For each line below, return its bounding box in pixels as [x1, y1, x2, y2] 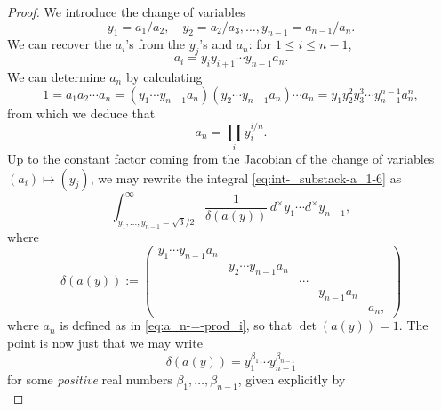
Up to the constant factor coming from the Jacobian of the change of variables [7, 149, 435, 167]
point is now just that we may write [7, 334, 203, 352]
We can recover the [7, 35, 112, 53]
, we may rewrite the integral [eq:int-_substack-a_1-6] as [90, 168, 402, 187]
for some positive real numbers [7, 369, 172, 388]
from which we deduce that [7, 103, 156, 122]
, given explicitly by [237, 369, 346, 388]
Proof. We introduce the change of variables [7, 3, 245, 20]
